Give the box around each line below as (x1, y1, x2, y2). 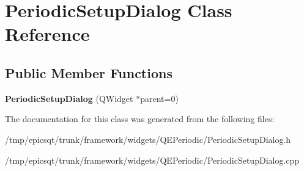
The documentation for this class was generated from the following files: (5, 112, 275, 125)
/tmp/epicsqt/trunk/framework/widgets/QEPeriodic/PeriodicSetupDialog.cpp (5, 153, 300, 166)
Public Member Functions (5, 63, 172, 82)
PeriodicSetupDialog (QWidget (5, 92, 133, 104)
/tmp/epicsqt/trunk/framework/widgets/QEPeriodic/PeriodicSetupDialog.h (5, 133, 291, 145)
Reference (5, 21, 90, 46)
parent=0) (140, 92, 179, 104)
